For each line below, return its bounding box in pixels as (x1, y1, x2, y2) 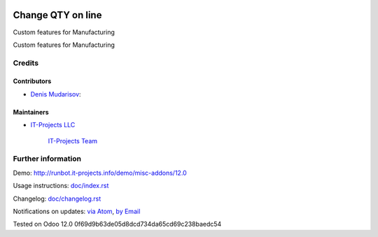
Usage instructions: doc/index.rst (13, 182, 109, 190)
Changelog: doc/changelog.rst (13, 194, 101, 203)
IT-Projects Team (48, 136, 98, 145)
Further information (13, 154, 82, 164)
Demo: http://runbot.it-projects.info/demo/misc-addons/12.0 (13, 168, 187, 177)
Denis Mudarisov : (30, 89, 81, 98)
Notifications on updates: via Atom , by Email (13, 207, 141, 215)
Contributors (13, 77, 52, 85)
